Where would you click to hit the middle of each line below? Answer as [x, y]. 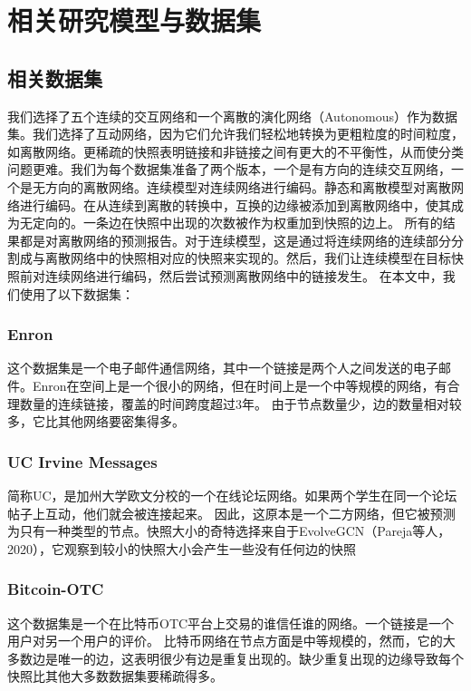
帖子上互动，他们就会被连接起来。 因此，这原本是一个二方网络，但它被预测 [231, 513]
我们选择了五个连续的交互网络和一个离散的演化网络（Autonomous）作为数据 [233, 116]
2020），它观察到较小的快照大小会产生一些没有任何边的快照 [182, 548]
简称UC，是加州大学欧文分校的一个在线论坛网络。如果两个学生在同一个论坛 [232, 495]
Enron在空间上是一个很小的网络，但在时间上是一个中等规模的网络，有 [240, 385]
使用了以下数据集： [77, 293]
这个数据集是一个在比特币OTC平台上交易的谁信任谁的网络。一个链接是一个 [231, 623]
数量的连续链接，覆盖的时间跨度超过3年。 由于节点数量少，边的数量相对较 [240, 403]
